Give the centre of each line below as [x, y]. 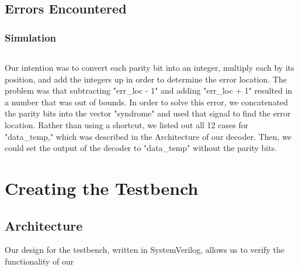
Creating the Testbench [102, 188]
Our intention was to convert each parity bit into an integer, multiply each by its [149, 67]
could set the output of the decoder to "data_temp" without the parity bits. [141, 148]
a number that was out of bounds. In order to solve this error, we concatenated [147, 102]
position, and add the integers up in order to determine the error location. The [146, 79]
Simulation [31, 37]
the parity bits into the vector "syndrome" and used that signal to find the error [148, 113]
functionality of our [39, 261]
